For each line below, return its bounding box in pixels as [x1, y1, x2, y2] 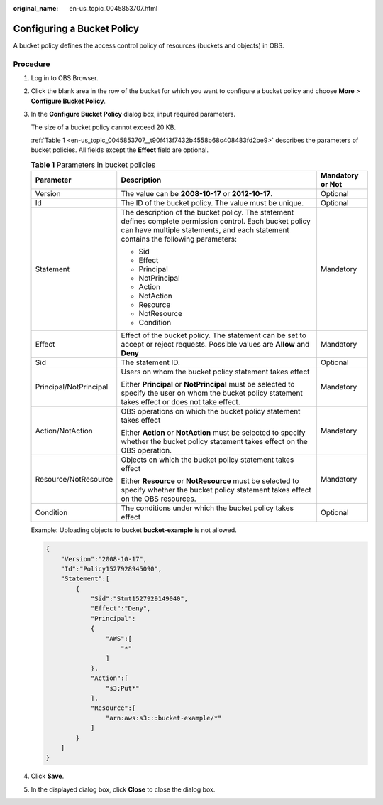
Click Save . [30, 772, 65, 781]
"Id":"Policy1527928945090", [60, 565, 162, 573]
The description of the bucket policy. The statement [121, 207, 294, 217]
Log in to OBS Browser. [30, 74, 99, 82]
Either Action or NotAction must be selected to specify [121, 428, 306, 438]
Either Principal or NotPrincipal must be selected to [121, 379, 295, 389]
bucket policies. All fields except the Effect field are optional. [30, 146, 209, 154]
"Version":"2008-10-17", [60, 555, 148, 563]
